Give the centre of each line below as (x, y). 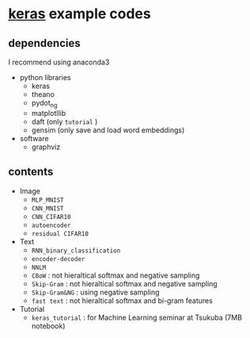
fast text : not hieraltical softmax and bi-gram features (122, 300)
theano (43, 94)
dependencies (44, 43)
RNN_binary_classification (76, 251)
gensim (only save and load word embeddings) (108, 130)
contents (31, 172)
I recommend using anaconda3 (59, 62)
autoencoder (51, 225)
